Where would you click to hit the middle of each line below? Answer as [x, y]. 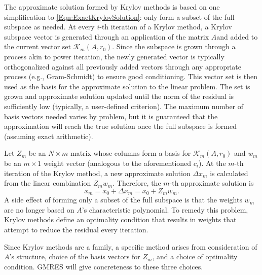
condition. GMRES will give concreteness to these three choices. [104, 266]
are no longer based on [39, 209]
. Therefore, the [137, 183]
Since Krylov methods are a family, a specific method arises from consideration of [131, 246]
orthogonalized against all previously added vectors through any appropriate [123, 66]
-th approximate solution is [212, 183]
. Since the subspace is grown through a [174, 46]
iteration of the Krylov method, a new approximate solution [97, 173]
